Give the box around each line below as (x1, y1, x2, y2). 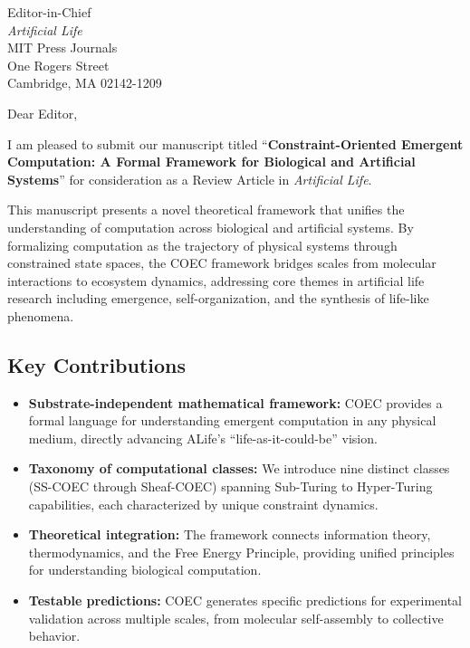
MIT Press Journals (7, 38, 118, 57)
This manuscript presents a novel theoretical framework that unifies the (7, 200, 405, 219)
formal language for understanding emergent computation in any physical (28, 411, 436, 430)
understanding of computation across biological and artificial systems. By (7, 217, 414, 236)
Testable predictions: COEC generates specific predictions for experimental (28, 591, 462, 610)
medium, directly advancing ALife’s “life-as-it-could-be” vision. (28, 428, 378, 447)
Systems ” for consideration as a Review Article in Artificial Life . (7, 169, 372, 188)
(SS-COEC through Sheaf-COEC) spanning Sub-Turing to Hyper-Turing (28, 477, 433, 496)
